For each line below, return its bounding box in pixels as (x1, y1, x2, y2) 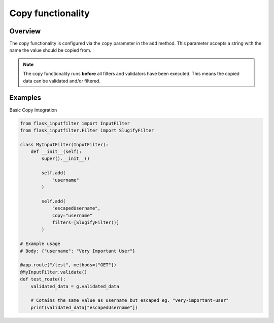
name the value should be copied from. (9, 47, 91, 53)
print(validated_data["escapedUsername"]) (30, 304, 138, 310)
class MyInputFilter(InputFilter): (20, 142, 109, 147)
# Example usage (20, 241, 61, 247)
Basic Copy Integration (9, 107, 57, 113)
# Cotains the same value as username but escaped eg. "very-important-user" (30, 298, 229, 303)
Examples (9, 94, 42, 102)
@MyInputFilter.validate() (20, 269, 87, 275)
